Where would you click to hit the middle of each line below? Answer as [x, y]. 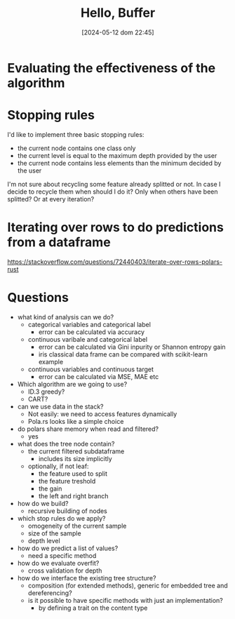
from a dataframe [59, 242]
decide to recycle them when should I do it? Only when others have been [113, 192]
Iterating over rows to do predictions [116, 228]
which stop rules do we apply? [62, 518]
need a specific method [62, 555]
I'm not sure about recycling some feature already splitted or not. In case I [114, 184]
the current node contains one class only [76, 148]
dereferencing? [50, 593]
